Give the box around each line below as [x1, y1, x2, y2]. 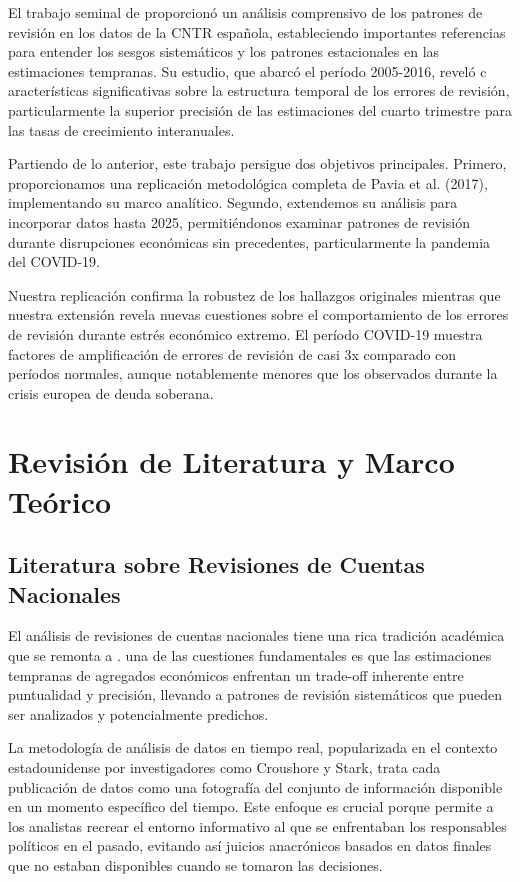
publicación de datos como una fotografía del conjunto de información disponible [8, 776, 503, 797]
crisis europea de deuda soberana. [8, 382, 214, 403]
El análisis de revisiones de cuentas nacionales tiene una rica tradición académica [8, 625, 505, 646]
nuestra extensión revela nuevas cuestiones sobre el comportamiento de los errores [8, 304, 509, 325]
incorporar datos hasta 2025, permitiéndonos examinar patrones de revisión [8, 211, 470, 232]
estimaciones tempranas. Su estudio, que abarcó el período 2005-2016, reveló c [8, 60, 487, 81]
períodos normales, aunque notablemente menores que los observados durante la [8, 363, 498, 384]
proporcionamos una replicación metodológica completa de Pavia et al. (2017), [8, 172, 488, 193]
